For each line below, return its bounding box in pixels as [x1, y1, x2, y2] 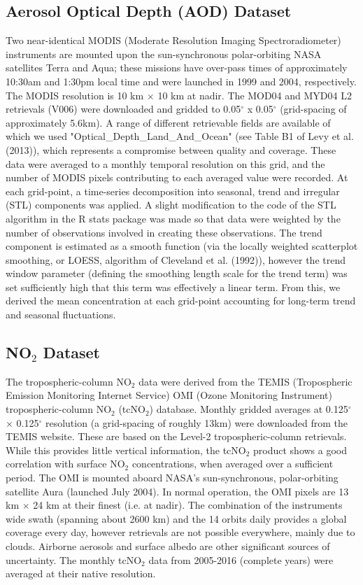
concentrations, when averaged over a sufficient [131, 456, 334, 471]
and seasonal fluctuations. [6, 307, 116, 322]
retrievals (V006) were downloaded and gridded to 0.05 [6, 101, 241, 116]
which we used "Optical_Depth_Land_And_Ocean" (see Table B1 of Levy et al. [6, 129, 354, 143]
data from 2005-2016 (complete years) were [148, 552, 334, 567]
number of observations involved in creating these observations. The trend [6, 225, 322, 239]
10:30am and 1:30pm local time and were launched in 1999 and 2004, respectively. [6, 73, 357, 88]
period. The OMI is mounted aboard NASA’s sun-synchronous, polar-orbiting [6, 470, 339, 485]
